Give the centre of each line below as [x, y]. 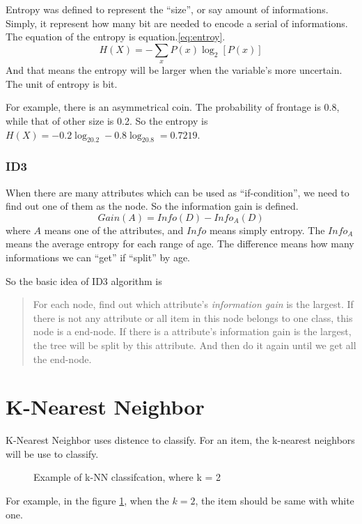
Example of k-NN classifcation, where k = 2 [127, 477]
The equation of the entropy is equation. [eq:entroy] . [116, 37]
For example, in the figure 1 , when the [87, 500]
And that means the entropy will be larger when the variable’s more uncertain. [174, 70]
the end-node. [62, 359]
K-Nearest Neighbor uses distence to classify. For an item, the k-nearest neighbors [180, 440]
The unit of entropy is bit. [62, 83]
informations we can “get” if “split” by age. [98, 257]
